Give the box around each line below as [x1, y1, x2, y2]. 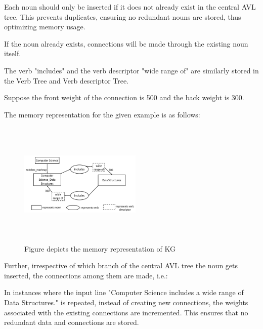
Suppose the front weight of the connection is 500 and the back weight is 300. [4, 92, 244, 103]
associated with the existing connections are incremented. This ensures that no [4, 307, 248, 317]
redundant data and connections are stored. [4, 317, 139, 327]
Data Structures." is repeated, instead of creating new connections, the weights [4, 297, 248, 308]
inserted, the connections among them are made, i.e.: [4, 270, 168, 280]
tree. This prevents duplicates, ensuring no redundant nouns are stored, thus [4, 11, 241, 22]
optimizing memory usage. [4, 21, 85, 32]
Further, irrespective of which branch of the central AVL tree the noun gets [4, 260, 238, 271]
